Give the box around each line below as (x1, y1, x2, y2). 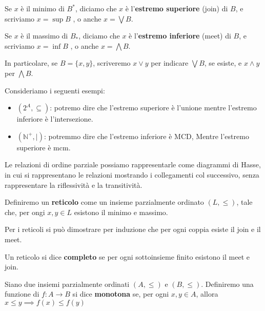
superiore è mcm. (16, 142, 71, 152)
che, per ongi (5, 206, 45, 217)
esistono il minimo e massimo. (74, 206, 168, 217)
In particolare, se (5, 57, 58, 68)
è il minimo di (21, 3, 65, 13)
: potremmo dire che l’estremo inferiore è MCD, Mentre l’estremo (44, 130, 249, 141)
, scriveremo (93, 57, 131, 68)
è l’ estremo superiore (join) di (125, 3, 228, 13)
